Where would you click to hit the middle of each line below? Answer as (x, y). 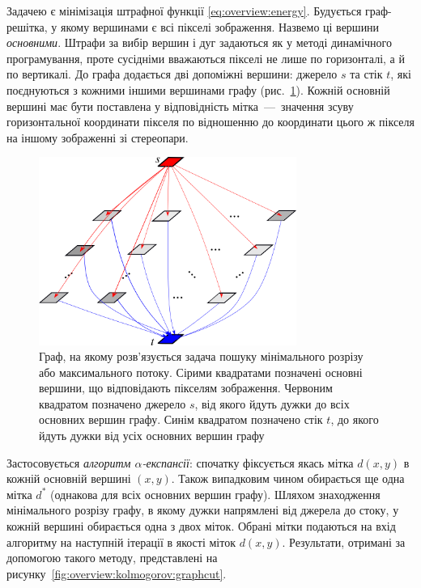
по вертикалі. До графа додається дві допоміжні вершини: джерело (172, 74)
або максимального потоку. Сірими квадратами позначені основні (201, 372)
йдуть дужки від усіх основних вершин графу (152, 436)
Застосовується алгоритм (69, 462)
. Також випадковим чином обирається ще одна (288, 478)
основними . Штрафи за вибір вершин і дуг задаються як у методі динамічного (199, 42)
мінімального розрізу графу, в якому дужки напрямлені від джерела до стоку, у (203, 510)
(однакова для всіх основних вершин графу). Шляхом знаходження (215, 494)
